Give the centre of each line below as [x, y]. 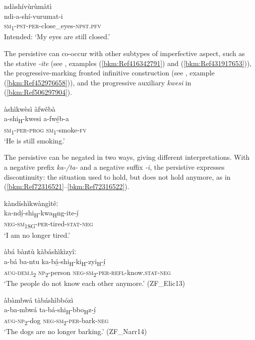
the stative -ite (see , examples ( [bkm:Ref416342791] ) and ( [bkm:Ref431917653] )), [128, 63]
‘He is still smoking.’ [34, 140]
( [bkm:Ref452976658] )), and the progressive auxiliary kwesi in [98, 82]
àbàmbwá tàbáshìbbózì [39, 300]
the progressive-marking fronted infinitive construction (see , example [109, 73]
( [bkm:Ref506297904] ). [38, 92]
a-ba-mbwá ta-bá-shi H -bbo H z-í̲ [50, 310]
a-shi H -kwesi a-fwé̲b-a [36, 119]
